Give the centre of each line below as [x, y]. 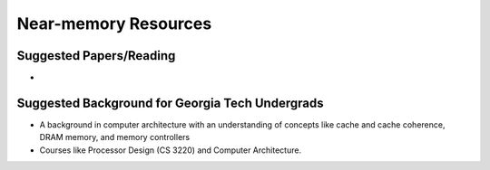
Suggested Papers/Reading [96, 56]
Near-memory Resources [114, 24]
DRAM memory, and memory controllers [115, 137]
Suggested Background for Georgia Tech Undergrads [170, 103]
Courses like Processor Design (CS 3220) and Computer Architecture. [171, 150]
